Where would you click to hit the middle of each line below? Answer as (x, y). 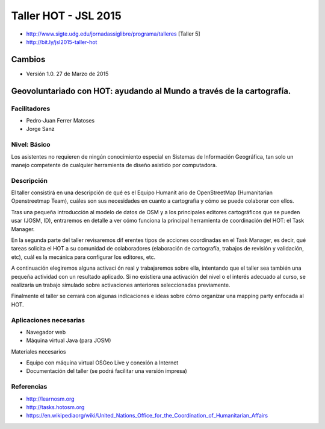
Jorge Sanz (40, 129)
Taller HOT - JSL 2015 (66, 16)
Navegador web (46, 332)
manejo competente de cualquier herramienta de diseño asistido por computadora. (114, 165)
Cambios (28, 59)
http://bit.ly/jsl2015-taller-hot (62, 42)
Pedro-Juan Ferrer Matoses (60, 120)
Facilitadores (31, 109)
